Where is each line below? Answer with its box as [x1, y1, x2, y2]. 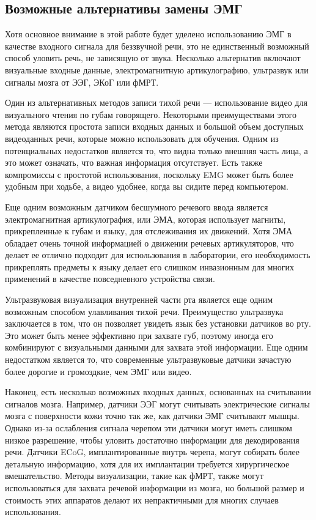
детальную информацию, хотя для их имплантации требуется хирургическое [5, 457, 290, 470]
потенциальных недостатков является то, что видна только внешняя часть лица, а [5, 144, 308, 157]
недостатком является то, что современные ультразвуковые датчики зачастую [5, 353, 292, 366]
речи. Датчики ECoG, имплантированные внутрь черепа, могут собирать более [5, 445, 299, 458]
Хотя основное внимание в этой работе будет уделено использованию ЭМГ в [5, 28, 292, 40]
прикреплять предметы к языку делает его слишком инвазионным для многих [5, 260, 295, 273]
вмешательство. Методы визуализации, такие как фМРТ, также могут [5, 469, 264, 482]
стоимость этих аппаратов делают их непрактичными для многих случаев [5, 493, 279, 506]
